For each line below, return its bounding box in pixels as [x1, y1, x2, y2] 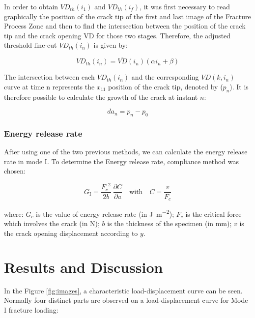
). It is [229, 81, 249, 91]
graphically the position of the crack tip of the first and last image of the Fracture [4, 11, 251, 21]
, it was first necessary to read [140, 1, 230, 11]
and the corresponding [131, 72, 199, 82]
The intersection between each [4, 72, 95, 82]
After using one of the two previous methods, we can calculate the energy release [4, 146, 248, 157]
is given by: [93, 40, 128, 50]
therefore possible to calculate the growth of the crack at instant [4, 91, 198, 102]
